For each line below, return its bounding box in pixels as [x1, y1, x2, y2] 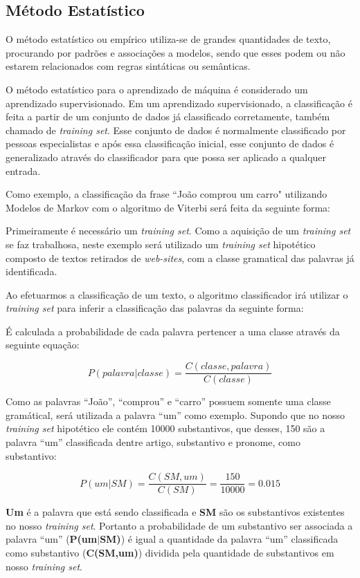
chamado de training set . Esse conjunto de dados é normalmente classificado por [6, 122, 346, 137]
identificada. [6, 264, 57, 279]
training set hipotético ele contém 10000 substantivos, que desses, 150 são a [6, 421, 325, 436]
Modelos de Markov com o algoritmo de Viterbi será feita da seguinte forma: [6, 200, 331, 214]
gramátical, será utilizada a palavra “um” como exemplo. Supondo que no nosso [6, 407, 345, 422]
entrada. [6, 163, 41, 178]
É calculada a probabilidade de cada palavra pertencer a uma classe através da [6, 324, 340, 338]
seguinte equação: [6, 337, 80, 352]
